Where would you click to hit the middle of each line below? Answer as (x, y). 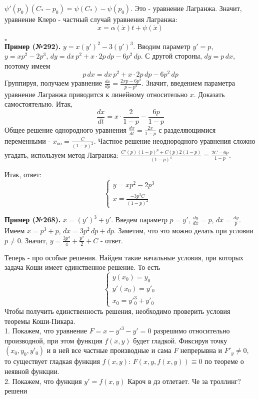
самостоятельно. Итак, (39, 104)
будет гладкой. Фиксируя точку (180, 340)
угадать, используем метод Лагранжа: (61, 154)
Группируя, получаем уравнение (53, 83)
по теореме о (224, 361)
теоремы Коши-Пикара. (40, 321)
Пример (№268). (33, 220)
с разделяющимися (187, 129)
